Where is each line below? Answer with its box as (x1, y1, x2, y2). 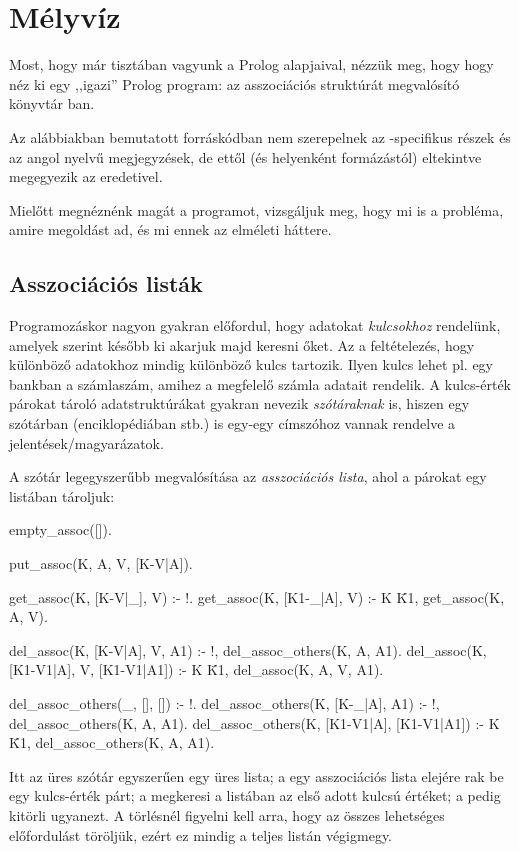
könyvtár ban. (9, 93, 95, 114)
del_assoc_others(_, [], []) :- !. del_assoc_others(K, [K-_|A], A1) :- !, (9, 692, 440, 713)
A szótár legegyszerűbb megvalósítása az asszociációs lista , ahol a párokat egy (9, 466, 487, 487)
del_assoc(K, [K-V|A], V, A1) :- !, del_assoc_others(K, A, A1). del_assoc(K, (9, 639, 487, 660)
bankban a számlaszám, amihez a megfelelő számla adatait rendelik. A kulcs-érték (9, 373, 511, 394)
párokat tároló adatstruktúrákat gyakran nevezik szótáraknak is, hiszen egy (9, 393, 470, 414)
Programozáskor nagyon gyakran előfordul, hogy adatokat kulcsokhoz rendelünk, (9, 315, 501, 336)
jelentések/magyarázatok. (9, 432, 164, 453)
